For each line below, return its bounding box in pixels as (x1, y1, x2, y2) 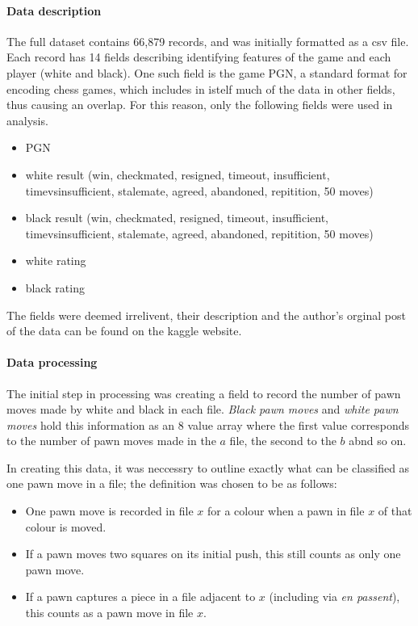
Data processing (6, 354, 98, 371)
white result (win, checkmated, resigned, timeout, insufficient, (25, 166, 330, 183)
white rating (25, 252, 86, 269)
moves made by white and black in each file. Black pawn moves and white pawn (6, 401, 399, 418)
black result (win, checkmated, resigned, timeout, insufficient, (25, 209, 328, 226)
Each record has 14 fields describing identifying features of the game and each (6, 48, 391, 65)
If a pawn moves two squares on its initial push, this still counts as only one (25, 545, 401, 562)
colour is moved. (25, 518, 107, 535)
